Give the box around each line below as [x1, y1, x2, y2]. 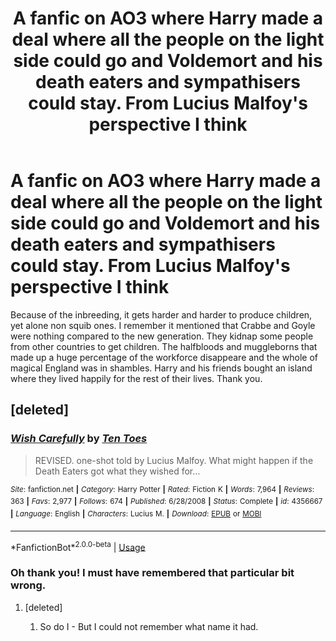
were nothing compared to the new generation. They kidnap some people [10, 330, 314, 342]
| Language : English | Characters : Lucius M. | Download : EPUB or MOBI [10, 508, 262, 519]
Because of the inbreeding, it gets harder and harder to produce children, [10, 308, 313, 321]
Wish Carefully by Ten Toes [10, 432, 148, 446]
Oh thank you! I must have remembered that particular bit [10, 566, 295, 580]
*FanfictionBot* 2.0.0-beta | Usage [10, 539, 146, 553]
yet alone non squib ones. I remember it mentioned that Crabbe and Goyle [10, 319, 316, 331]
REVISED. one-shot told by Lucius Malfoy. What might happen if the [34, 454, 314, 466]
